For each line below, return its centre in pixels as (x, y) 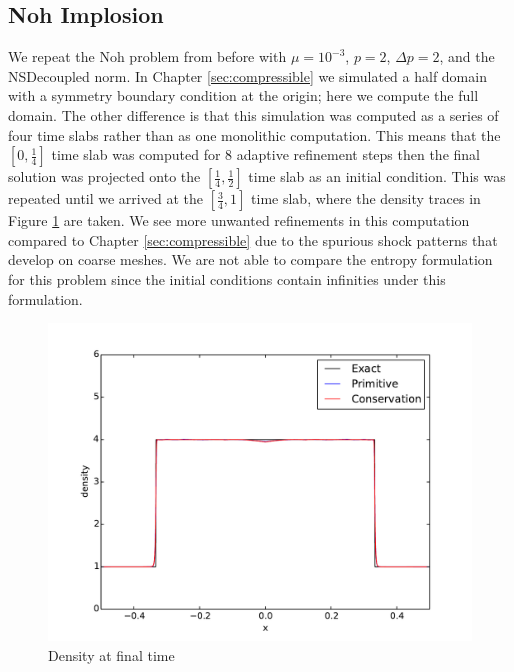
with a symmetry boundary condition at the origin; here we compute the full (243, 95)
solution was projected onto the (104, 176)
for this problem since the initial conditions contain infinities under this (227, 278)
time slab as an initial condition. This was (377, 176)
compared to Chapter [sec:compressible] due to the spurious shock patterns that (253, 239)
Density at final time (111, 654)
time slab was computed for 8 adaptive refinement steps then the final (265, 154)
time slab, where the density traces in (366, 198)
